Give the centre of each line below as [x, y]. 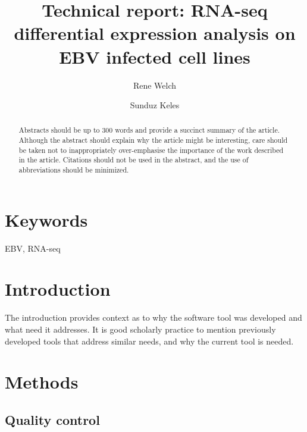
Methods [42, 382]
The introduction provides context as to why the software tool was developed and [153, 317]
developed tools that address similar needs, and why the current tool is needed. [149, 341]
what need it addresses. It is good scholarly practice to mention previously [140, 329]
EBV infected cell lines [155, 56]
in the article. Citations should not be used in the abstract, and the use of [134, 160]
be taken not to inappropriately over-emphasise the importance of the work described [151, 150]
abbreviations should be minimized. [74, 170]
